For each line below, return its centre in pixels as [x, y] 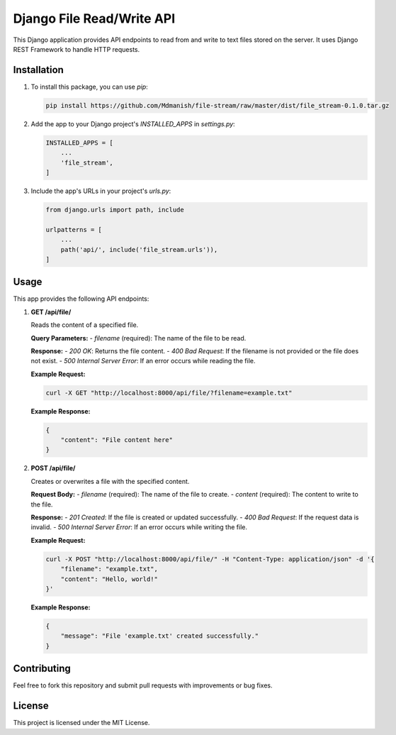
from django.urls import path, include [115, 210]
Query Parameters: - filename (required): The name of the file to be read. [138, 338]
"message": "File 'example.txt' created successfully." [160, 636]
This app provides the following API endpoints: [81, 299]
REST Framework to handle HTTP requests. [77, 49]
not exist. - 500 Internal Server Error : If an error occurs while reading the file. [143, 361]
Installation [38, 70]
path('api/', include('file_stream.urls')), [139, 249]
